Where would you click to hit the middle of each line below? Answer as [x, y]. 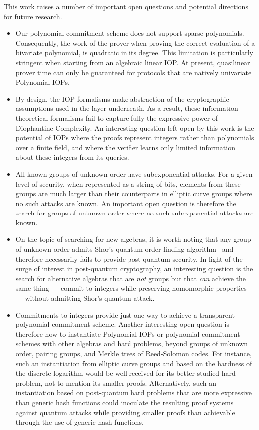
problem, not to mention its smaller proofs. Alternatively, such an [116, 382]
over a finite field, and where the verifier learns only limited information [125, 147]
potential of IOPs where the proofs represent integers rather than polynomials [135, 138]
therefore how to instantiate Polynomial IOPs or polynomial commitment [128, 334]
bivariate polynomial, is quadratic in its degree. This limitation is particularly [134, 53]
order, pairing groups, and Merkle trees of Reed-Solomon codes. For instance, [133, 353]
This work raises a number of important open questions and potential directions [126, 6]
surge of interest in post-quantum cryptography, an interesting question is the [134, 269]
